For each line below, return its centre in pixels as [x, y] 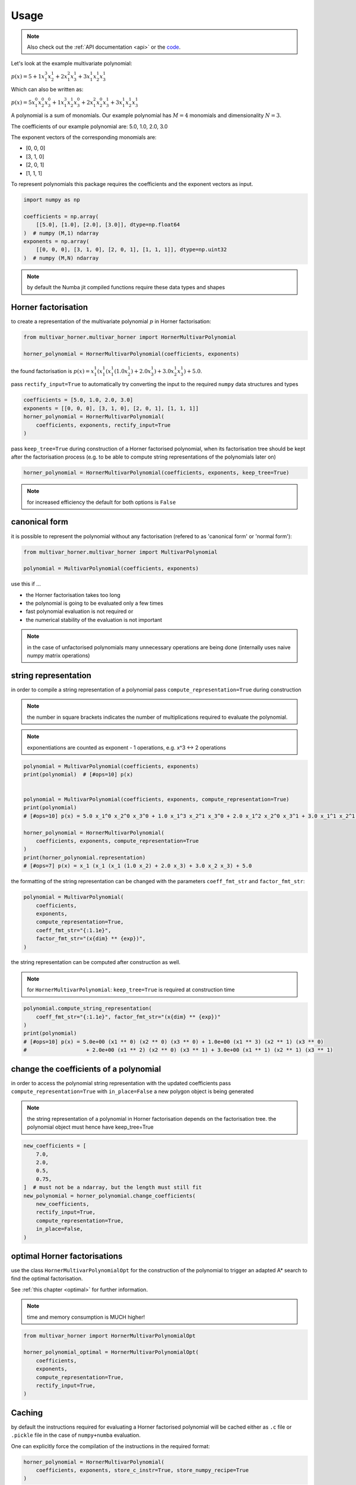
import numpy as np [52, 200]
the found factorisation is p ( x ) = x [53, 371]
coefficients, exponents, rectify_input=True [103, 425]
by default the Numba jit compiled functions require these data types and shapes [126, 287]
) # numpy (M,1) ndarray [61, 233]
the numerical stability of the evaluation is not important [94, 620]
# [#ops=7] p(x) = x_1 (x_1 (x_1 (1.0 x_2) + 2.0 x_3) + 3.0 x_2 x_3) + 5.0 [138, 866]
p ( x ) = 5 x [23, 102]
